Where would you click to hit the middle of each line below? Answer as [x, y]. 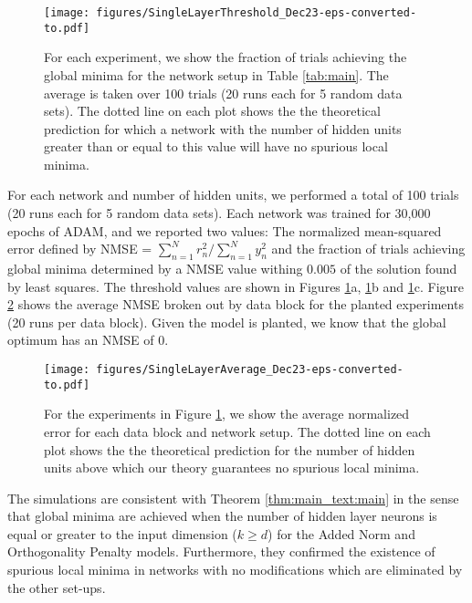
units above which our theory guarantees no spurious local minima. [232, 468]
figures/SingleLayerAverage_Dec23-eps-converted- [250, 370]
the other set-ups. [57, 587]
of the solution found [399, 269]
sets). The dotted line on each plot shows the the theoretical [212, 111]
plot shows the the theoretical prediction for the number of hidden [230, 449]
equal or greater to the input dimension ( [122, 533]
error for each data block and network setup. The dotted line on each [237, 431]
